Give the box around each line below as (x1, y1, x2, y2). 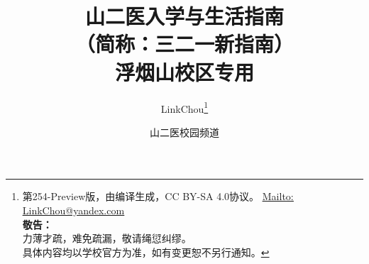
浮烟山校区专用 (114, 57, 254, 86)
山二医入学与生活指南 (84, 1, 284, 31)
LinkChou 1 (160, 99, 209, 116)
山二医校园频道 (150, 124, 219, 139)
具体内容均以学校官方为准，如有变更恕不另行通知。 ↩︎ (22, 244, 270, 259)
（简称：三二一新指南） (75, 29, 294, 58)
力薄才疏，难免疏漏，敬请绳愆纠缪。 (22, 231, 192, 246)
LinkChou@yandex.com (22, 202, 125, 217)
